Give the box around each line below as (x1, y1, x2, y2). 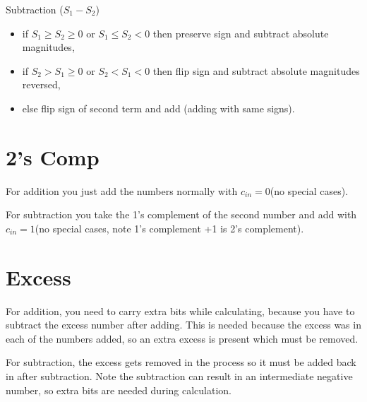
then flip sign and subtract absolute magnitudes (152, 63, 360, 78)
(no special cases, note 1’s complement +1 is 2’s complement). (35, 220, 304, 235)
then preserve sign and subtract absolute (152, 25, 329, 40)
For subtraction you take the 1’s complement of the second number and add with (6, 207, 357, 222)
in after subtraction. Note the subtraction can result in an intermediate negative (6, 368, 353, 383)
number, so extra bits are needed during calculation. (6, 382, 231, 397)
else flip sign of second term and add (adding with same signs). (22, 100, 295, 115)
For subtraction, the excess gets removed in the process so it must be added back (6, 355, 356, 370)
